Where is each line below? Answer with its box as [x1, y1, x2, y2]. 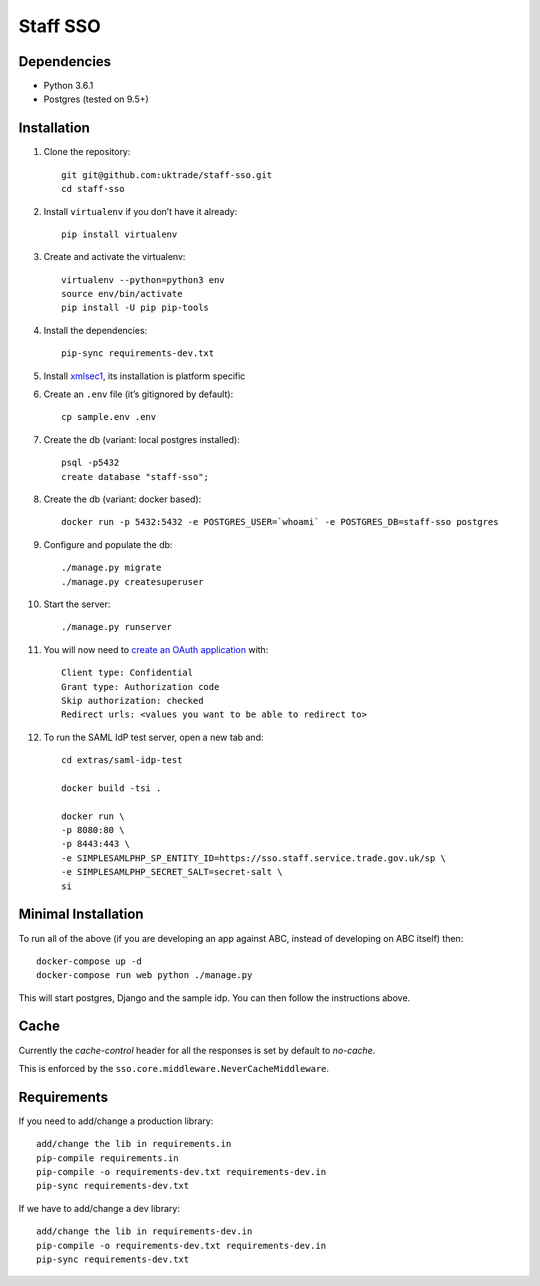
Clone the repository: [43, 146, 131, 158]
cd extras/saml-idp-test [61, 755, 183, 766]
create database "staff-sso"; [61, 471, 210, 482]
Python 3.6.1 [43, 80, 94, 92]
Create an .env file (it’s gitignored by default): [43, 388, 234, 400]
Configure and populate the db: [43, 538, 173, 550]
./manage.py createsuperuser [61, 576, 204, 587]
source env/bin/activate [61, 288, 183, 300]
